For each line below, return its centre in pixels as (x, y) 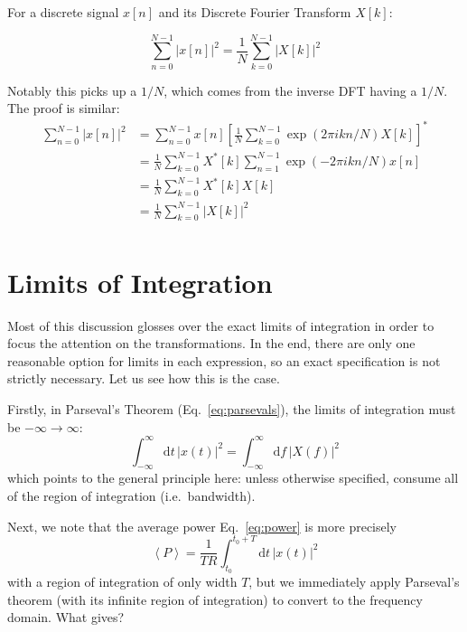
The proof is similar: (64, 108)
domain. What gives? (66, 617)
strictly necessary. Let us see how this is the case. (144, 378)
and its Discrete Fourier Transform (255, 12)
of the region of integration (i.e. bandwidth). (131, 496)
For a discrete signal (63, 12)
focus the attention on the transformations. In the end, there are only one (211, 343)
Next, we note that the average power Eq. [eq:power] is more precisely (202, 526)
